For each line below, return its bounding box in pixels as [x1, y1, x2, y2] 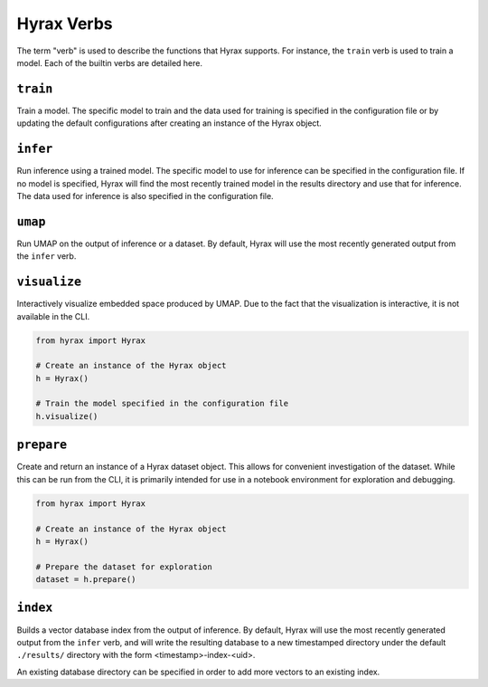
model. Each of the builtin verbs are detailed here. [16, 57, 203, 68]
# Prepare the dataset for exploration [35, 561, 212, 572]
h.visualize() [35, 411, 99, 421]
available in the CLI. [16, 310, 90, 321]
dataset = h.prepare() [35, 575, 136, 585]
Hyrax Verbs [16, 14, 113, 33]
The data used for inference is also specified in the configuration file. [16, 190, 275, 201]
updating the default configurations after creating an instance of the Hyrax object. [16, 118, 323, 129]
